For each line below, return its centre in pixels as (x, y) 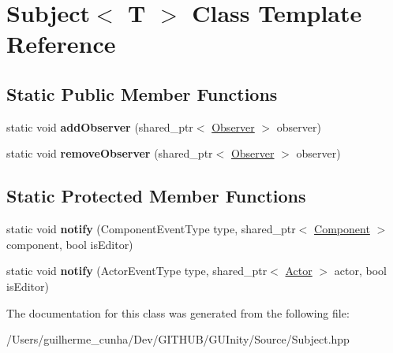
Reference (61, 44)
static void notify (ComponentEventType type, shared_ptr (151, 229)
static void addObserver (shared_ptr (100, 126)
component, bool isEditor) (70, 244)
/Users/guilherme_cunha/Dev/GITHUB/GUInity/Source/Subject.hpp (178, 339)
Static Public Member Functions (142, 93)
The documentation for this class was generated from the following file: (178, 312)
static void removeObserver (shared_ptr (110, 153)
